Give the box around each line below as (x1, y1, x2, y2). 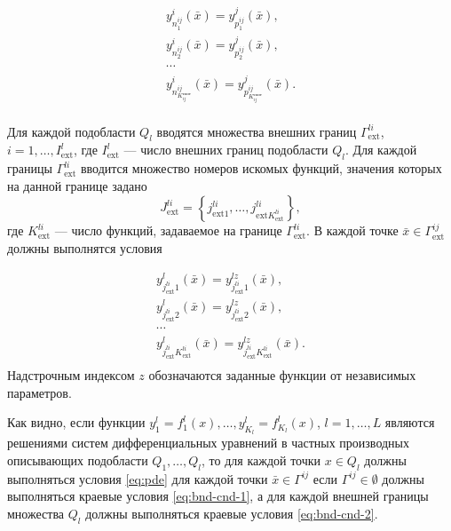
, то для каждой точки (202, 451, 321, 470)
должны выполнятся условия (7, 239, 162, 258)
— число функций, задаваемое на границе (54, 221, 282, 240)
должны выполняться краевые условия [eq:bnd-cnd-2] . (85, 504, 378, 522)
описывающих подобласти (7, 451, 148, 470)
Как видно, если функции (7, 413, 146, 432)
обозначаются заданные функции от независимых (148, 366, 416, 384)
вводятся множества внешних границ (156, 122, 357, 140)
